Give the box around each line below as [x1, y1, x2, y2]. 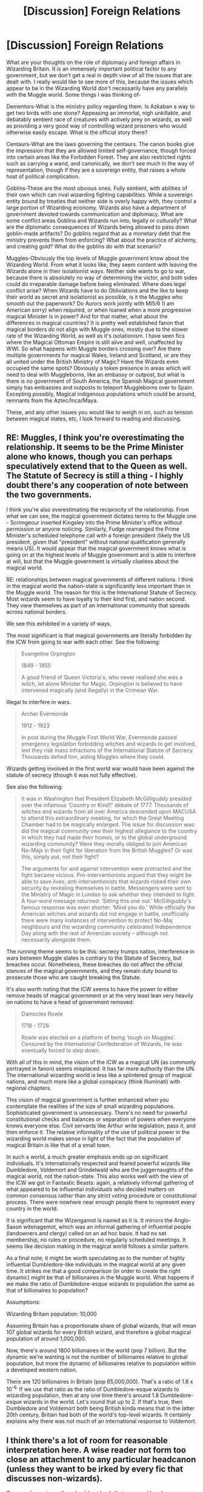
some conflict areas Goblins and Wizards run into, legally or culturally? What [6, 217, 197, 224]
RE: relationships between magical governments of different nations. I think [6, 576, 194, 583]
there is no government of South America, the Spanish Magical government [6, 377, 195, 385]
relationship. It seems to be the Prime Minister [6, 442, 184, 453]
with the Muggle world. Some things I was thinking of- [6, 91, 141, 98]
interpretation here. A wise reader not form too [6, 1445, 187, 1455]
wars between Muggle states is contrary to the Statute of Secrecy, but [6, 954, 182, 961]
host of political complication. [6, 172, 80, 180]
